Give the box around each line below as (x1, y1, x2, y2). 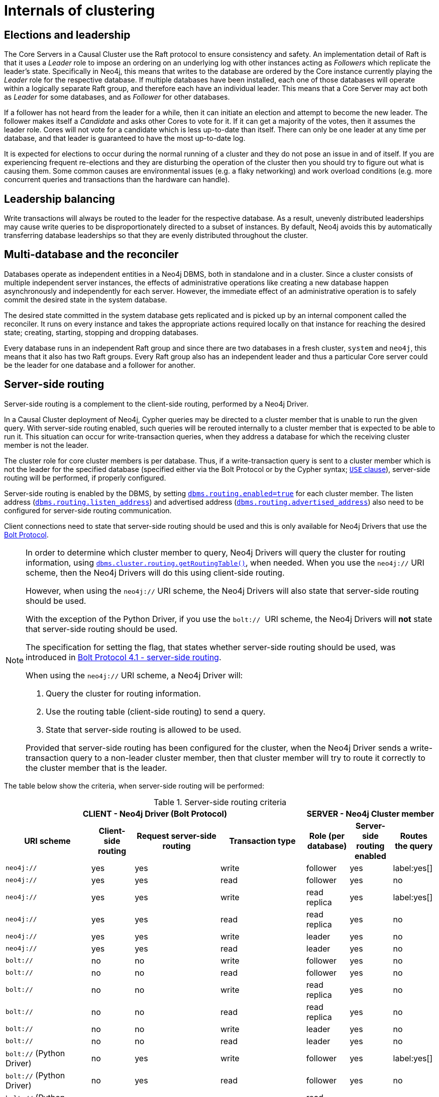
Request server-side (137, 830, 216, 841)
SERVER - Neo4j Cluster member (306, 808, 434, 819)
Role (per (309, 830, 345, 841)
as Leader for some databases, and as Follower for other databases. (4, 93, 230, 102)
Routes (400, 830, 427, 841)
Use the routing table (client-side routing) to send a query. (46, 706, 266, 717)
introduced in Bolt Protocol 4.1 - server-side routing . (26, 652, 222, 662)
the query (395, 840, 433, 851)
